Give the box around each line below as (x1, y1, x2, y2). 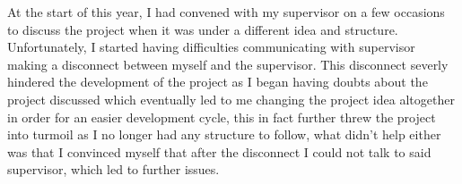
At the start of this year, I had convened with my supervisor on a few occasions (7, 3, 445, 21)
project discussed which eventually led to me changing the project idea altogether (7, 89, 455, 108)
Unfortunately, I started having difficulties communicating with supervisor (7, 38, 415, 56)
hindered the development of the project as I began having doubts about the (7, 72, 428, 91)
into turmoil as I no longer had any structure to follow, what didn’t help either (7, 125, 441, 144)
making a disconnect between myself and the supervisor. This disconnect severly (7, 54, 449, 73)
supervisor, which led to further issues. (7, 160, 220, 179)
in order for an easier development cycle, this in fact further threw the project (7, 107, 436, 126)
